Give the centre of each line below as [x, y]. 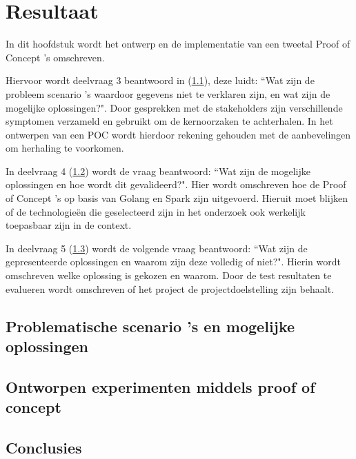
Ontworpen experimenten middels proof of [160, 386]
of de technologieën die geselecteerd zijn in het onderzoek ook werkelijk [156, 211]
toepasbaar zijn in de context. [69, 225]
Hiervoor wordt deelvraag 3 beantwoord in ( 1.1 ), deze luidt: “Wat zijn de [160, 80]
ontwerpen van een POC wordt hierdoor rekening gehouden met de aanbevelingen [178, 134]
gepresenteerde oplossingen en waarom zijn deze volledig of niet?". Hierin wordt [173, 262]
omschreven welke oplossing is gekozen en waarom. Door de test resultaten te [169, 275]
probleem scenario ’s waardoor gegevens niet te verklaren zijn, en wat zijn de [168, 93]
